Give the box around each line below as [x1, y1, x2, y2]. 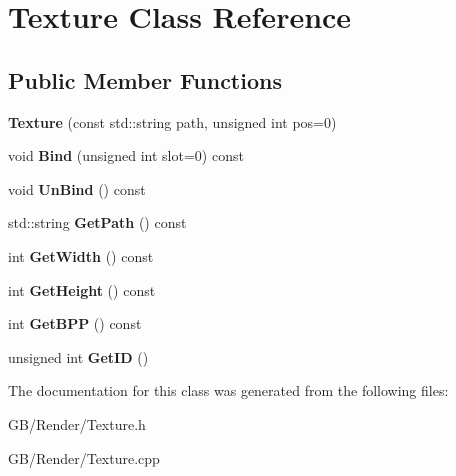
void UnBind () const [8, 178, 146, 199]
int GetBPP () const [8, 313, 142, 334]
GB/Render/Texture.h [8, 413, 146, 434]
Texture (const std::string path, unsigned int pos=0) [8, 111, 337, 132]
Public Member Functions [8, 64, 282, 95]
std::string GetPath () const [8, 212, 187, 233]
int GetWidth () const [8, 245, 154, 266]
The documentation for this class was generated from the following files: [8, 380, 449, 401]
